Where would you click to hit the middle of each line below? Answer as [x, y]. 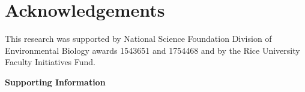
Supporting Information [55, 82]
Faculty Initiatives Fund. [50, 62]
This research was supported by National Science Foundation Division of [138, 39]
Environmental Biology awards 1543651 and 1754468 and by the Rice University [152, 50]
